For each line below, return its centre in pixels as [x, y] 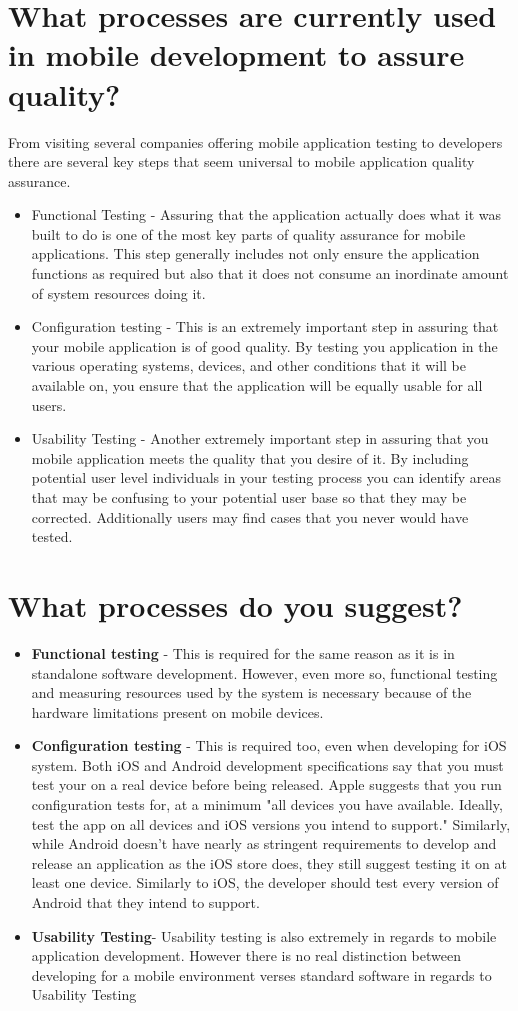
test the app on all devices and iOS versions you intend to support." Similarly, [271, 823]
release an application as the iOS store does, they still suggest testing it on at [269, 862]
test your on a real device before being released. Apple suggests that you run [266, 784]
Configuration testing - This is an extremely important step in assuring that [265, 326]
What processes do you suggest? [235, 604]
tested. [52, 536]
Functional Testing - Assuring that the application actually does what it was [266, 214]
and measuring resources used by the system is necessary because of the [251, 692]
